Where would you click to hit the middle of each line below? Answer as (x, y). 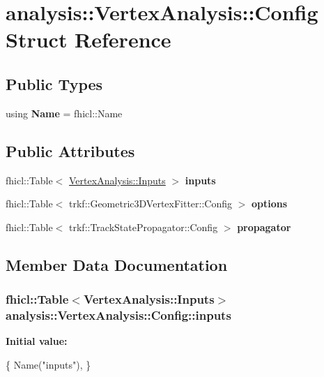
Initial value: (37, 341)
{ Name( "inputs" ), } (48, 364)
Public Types (54, 83)
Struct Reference (88, 39)
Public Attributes (70, 150)
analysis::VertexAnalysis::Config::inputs (118, 315)
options (270, 204)
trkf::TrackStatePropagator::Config (144, 227)
